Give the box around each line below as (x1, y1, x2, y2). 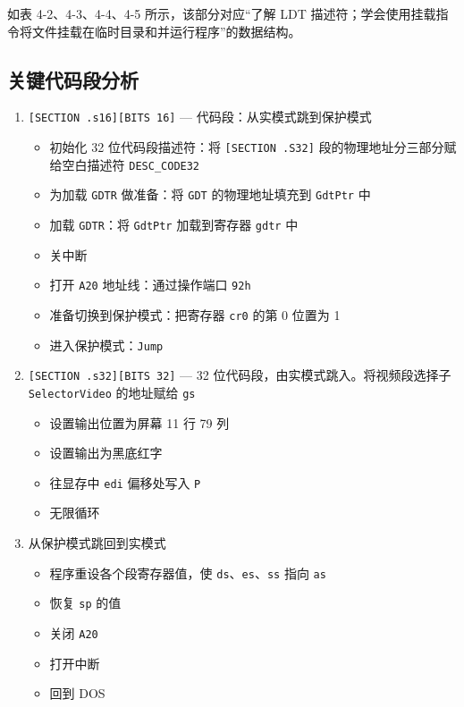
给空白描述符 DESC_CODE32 (49, 155, 200, 173)
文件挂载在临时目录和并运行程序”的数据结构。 (31, 21, 301, 40)
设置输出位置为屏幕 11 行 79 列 (49, 413, 230, 432)
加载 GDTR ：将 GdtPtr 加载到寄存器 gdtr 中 (49, 215, 299, 234)
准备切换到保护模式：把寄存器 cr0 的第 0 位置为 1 (49, 305, 341, 324)
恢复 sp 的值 (49, 593, 122, 612)
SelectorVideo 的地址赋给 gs (28, 383, 196, 401)
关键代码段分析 (7, 65, 139, 93)
